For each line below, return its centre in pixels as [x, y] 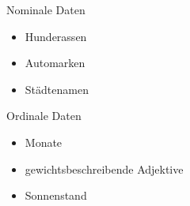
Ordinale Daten [44, 116]
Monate [44, 142]
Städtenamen [57, 89]
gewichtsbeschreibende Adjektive [104, 169]
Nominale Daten [46, 9]
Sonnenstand [56, 195]
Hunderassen [56, 36]
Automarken [55, 63]
